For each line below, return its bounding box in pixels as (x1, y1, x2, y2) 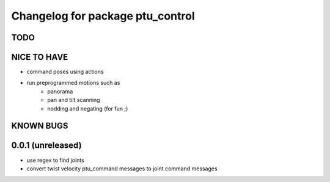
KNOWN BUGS (11, 121, 68, 131)
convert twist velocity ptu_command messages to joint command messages (26, 165, 218, 172)
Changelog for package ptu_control (11, 9, 195, 23)
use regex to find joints (26, 156, 85, 164)
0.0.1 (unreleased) (11, 140, 82, 151)
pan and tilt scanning (47, 96, 100, 104)
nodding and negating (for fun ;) (47, 104, 128, 112)
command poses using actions (26, 68, 104, 76)
